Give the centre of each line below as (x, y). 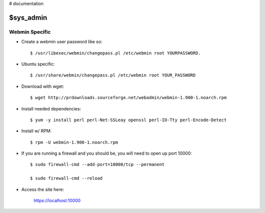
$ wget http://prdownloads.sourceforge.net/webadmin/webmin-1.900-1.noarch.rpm (128, 98)
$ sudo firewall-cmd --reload (66, 178)
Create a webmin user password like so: (62, 42)
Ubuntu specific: (38, 64)
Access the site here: (43, 189)
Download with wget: (43, 86)
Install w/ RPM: (36, 131)
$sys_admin (28, 17)
